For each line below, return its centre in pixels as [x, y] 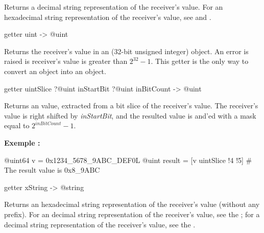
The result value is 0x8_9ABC [52, 170]
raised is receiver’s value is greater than [66, 61]
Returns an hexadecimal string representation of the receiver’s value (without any [132, 204]
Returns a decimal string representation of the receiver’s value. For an [114, 7]
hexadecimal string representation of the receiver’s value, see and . [108, 17]
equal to [17, 125]
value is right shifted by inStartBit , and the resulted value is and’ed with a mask [130, 115]
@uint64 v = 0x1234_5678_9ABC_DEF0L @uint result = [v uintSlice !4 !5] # [128, 160]
